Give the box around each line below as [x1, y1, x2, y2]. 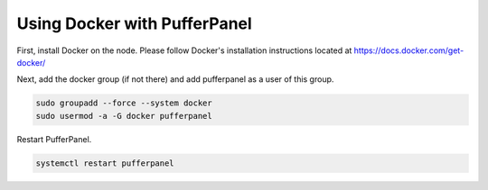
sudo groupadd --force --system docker [35, 98, 212, 108]
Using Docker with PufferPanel [16, 14, 252, 33]
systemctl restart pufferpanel [35, 158, 175, 168]
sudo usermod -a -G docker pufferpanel [35, 111, 212, 121]
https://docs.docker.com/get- [353, 45, 465, 56]
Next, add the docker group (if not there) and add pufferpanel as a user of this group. [16, 74, 334, 85]
